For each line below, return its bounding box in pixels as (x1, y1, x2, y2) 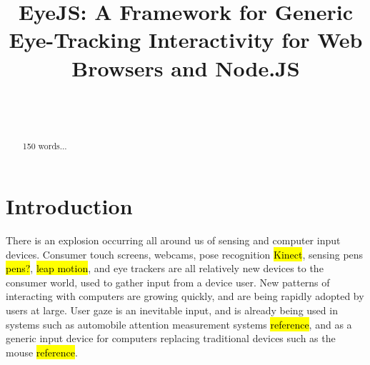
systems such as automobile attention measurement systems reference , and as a (6, 316, 352, 331)
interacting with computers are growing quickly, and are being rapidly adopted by (6, 289, 364, 304)
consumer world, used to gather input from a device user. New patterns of (6, 274, 330, 289)
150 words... (22, 140, 67, 152)
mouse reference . (6, 344, 78, 359)
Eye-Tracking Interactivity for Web (9, 25, 363, 54)
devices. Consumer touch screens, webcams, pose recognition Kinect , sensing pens (6, 246, 364, 261)
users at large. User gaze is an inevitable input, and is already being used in (6, 303, 338, 318)
